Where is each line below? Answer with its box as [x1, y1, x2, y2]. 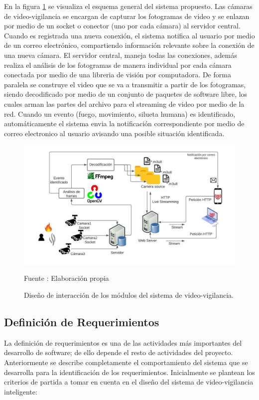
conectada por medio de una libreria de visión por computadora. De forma [4, 69, 231, 80]
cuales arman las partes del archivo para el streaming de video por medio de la [4, 98, 245, 109]
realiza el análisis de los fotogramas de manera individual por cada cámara [4, 59, 232, 70]
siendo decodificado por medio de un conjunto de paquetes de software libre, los [4, 89, 248, 99]
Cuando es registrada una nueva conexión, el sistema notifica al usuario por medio [4, 30, 255, 40]
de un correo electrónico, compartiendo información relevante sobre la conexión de [4, 40, 255, 50]
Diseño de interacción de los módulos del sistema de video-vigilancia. [24, 290, 234, 300]
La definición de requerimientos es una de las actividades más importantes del [4, 337, 242, 348]
